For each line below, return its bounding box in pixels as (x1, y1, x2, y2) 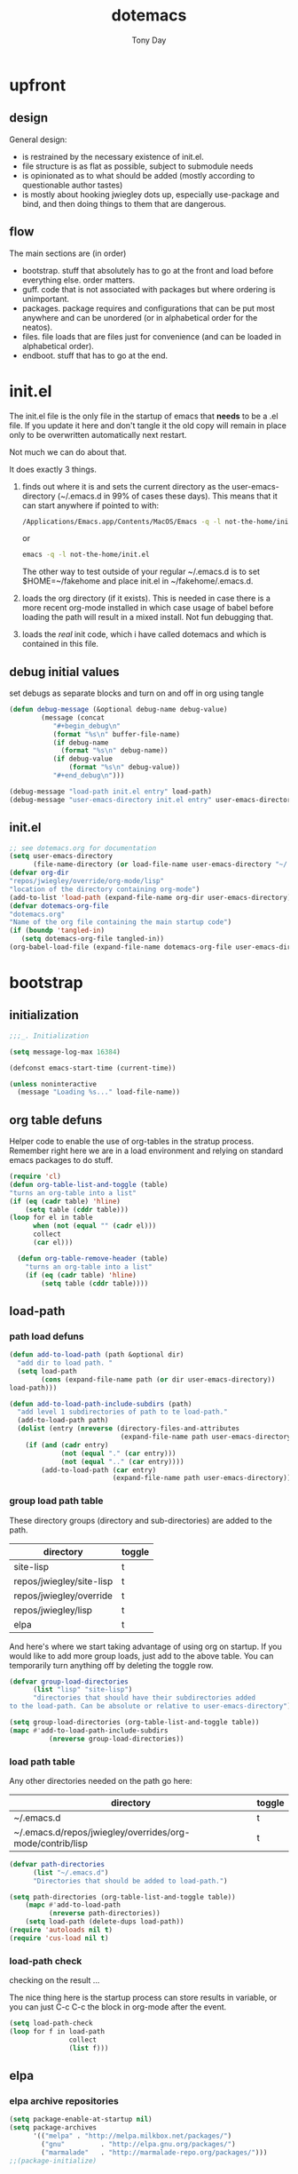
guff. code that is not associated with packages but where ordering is (21, 283, 277, 294)
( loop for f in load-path (9, 2027, 105, 2036)
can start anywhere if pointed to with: (21, 499, 160, 511)
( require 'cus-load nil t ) (9, 1933, 109, 1942)
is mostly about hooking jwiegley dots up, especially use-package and (21, 188, 279, 200)
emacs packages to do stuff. (9, 1155, 114, 1166)
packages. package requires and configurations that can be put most (21, 303, 275, 314)
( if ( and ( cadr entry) (25, 1440, 109, 1449)
